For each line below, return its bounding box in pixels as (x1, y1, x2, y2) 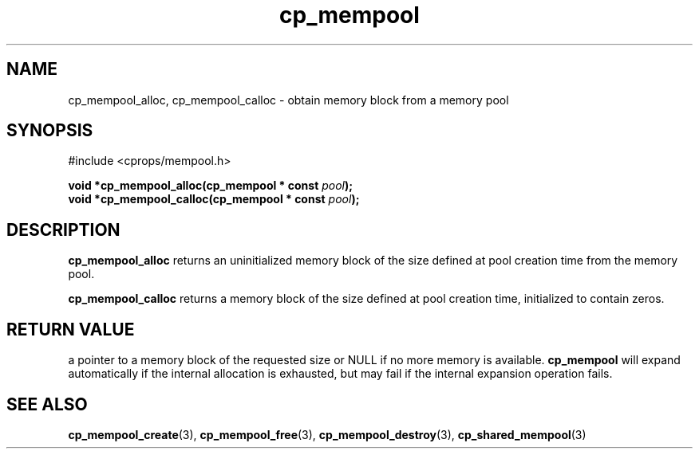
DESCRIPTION (6, 219, 120, 240)
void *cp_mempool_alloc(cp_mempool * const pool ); (68, 178, 353, 193)
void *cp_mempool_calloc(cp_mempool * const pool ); (68, 192, 360, 206)
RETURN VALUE (6, 319, 135, 339)
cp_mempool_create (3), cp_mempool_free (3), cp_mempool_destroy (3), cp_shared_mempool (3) (68, 427, 586, 441)
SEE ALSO (6, 394, 88, 414)
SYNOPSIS (6, 120, 93, 141)
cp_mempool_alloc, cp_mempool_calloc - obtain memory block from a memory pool (68, 92, 509, 107)
